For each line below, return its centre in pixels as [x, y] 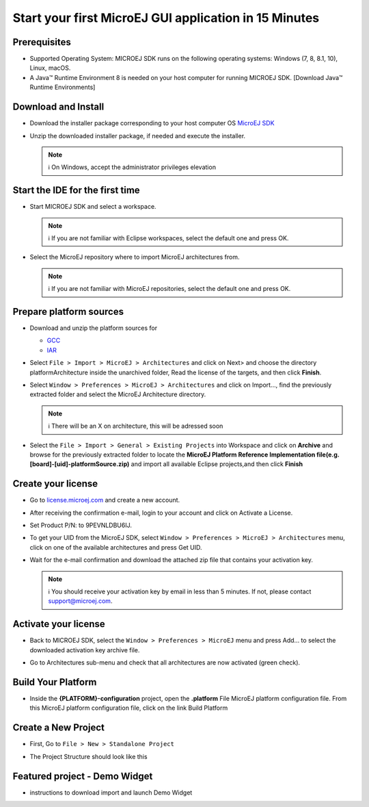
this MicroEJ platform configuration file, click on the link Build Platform [129, 708]
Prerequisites [42, 42]
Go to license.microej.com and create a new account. [105, 500]
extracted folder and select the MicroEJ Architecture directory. [118, 394]
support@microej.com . [80, 601]
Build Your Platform [55, 682]
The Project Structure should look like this [88, 756]
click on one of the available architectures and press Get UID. [116, 547]
